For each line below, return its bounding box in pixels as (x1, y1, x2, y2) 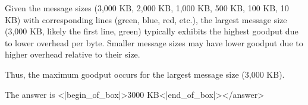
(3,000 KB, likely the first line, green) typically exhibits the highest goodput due (5, 25, 298, 37)
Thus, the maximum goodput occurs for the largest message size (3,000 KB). (5, 68, 285, 80)
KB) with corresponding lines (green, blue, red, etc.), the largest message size (5, 13, 287, 26)
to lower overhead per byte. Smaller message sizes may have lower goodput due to (5, 36, 303, 49)
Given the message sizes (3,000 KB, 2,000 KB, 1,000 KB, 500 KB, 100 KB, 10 (5, 2, 289, 14)
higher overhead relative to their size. (5, 48, 140, 61)
